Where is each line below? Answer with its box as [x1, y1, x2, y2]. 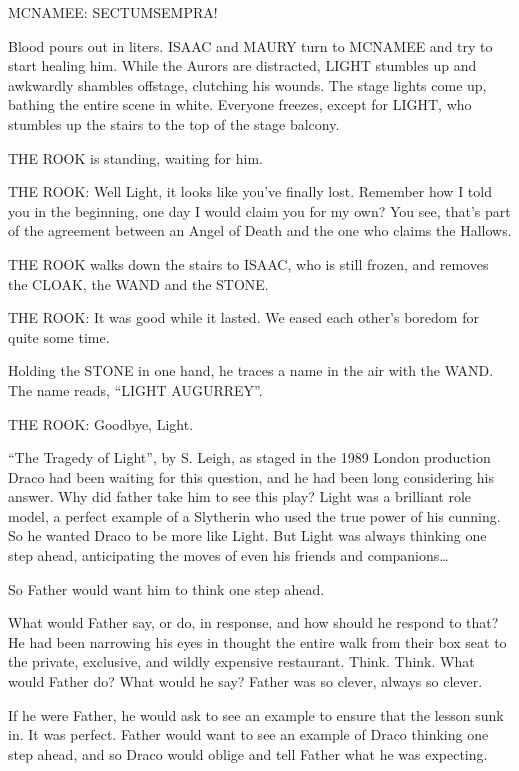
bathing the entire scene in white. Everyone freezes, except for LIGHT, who [8, 94, 472, 115]
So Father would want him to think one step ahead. [8, 578, 325, 599]
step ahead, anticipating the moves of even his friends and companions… [8, 545, 449, 566]
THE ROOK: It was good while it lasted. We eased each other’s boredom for [8, 307, 479, 328]
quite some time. [8, 326, 110, 347]
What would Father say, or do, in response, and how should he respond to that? [8, 612, 499, 633]
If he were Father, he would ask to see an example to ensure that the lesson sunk [8, 704, 504, 725]
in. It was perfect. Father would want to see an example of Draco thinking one [8, 724, 489, 745]
